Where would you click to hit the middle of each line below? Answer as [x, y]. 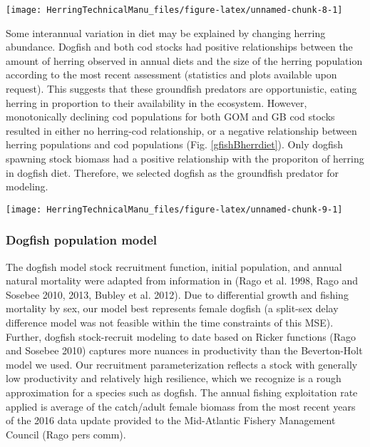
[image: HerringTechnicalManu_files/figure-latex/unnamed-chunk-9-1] [174, 209]
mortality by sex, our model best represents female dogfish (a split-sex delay [172, 308]
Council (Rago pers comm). [66, 434]
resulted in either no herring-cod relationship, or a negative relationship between [181, 130]
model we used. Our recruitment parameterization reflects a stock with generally [182, 364]
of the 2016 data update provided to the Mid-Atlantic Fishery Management [171, 420]
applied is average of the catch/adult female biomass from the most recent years [181, 406]
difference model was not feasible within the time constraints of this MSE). [170, 323]
